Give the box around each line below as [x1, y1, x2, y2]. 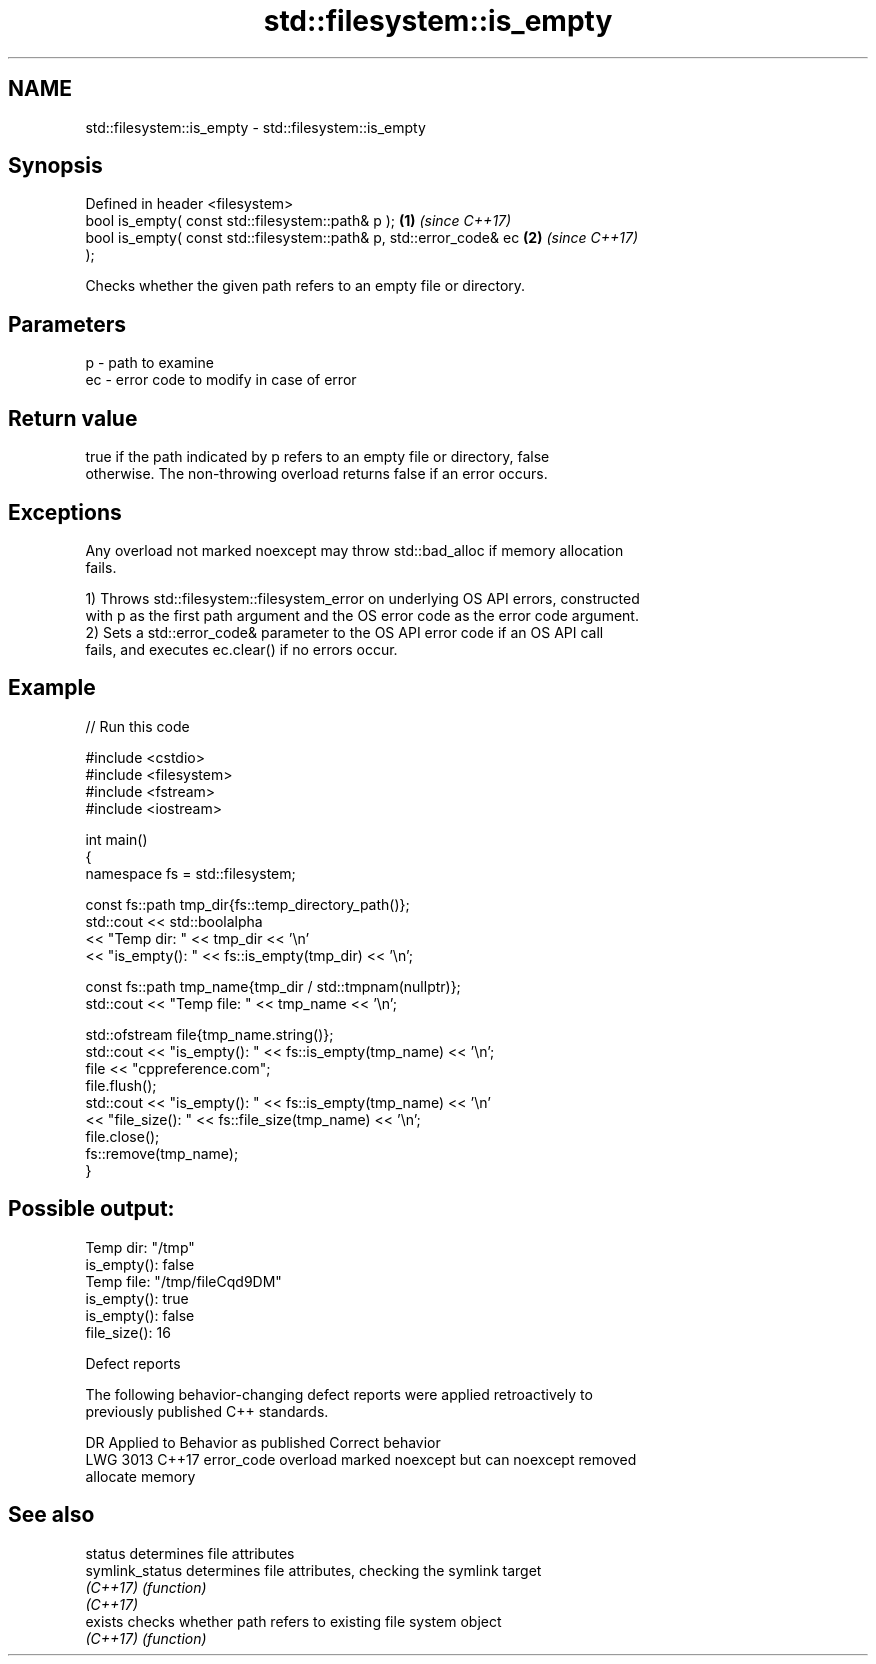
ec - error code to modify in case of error [85, 371, 357, 389]
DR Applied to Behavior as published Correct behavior [85, 1433, 441, 1451]
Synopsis [8, 153, 103, 179]
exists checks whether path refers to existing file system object [85, 1612, 502, 1630]
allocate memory [85, 1467, 196, 1485]
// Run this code [85, 717, 190, 735]
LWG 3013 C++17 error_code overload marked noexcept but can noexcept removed [85, 1450, 637, 1468]
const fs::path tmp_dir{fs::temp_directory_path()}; [85, 895, 410, 913]
